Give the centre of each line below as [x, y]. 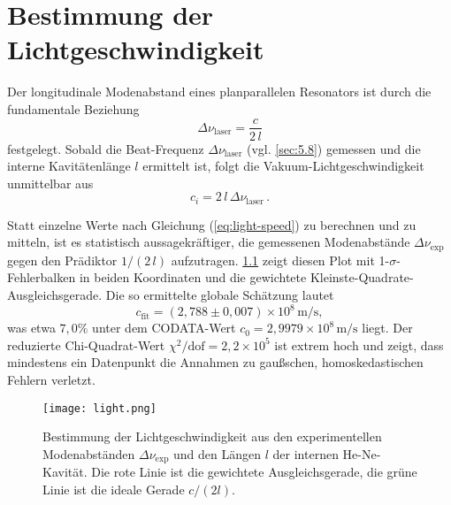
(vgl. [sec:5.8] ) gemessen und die [333, 148]
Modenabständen [89, 453]
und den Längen [218, 453]
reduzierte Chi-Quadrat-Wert [86, 344]
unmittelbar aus [50, 183]
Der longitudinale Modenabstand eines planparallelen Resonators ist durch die [219, 92]
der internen [306, 453]
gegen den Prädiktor [62, 260]
